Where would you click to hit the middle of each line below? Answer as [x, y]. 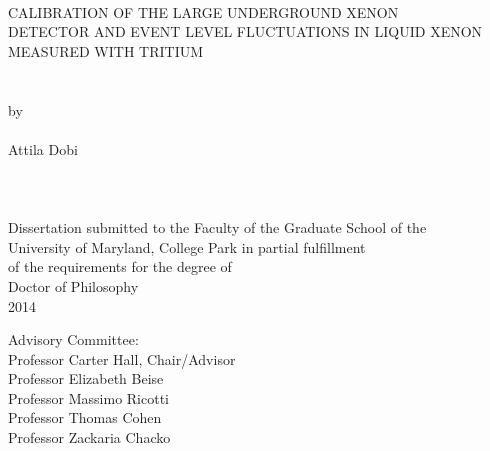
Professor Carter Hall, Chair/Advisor [122, 358]
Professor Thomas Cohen [85, 417]
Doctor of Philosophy [73, 285]
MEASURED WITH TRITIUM [106, 50]
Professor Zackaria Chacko [89, 437]
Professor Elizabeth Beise [86, 378]
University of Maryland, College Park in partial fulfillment [187, 246]
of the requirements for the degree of [120, 266]
